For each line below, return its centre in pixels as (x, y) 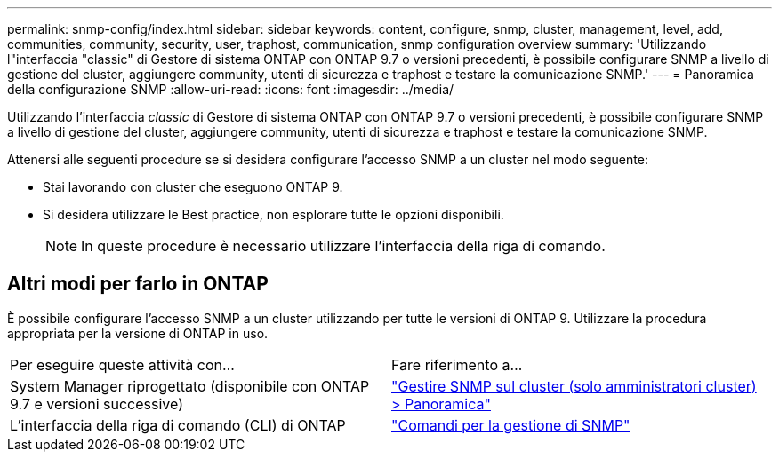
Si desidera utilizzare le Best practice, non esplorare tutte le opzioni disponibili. (273, 214)
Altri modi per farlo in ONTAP (138, 284)
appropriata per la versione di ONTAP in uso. (138, 333)
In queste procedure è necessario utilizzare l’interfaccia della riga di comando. (343, 246)
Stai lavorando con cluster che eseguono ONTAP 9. (193, 187)
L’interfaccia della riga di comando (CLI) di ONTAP (178, 425)
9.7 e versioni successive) (96, 404)
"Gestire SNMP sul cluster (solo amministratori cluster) (574, 386)
